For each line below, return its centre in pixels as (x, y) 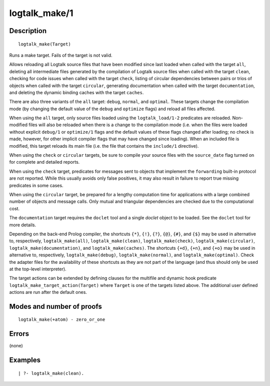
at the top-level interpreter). (38, 269)
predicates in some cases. (36, 185)
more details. (23, 225)
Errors (19, 334)
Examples (25, 360)
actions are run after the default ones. (48, 292)
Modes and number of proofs (55, 306)
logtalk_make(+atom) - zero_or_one (62, 320)
